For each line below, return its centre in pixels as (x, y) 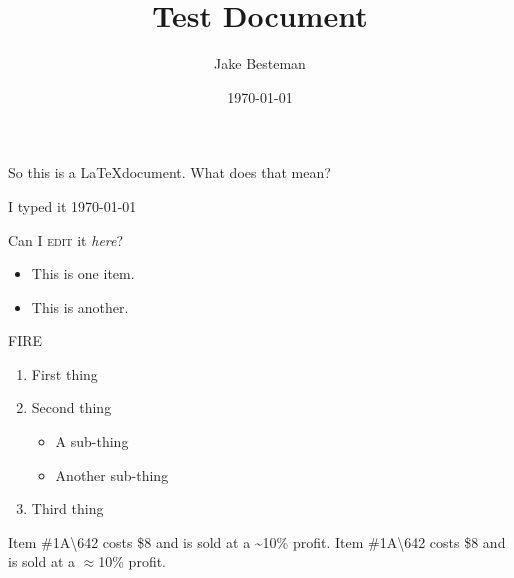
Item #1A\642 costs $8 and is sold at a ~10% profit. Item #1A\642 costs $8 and (257, 541)
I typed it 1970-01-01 (72, 205)
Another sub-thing (112, 474)
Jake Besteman (260, 63)
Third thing (67, 508)
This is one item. (83, 273)
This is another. (80, 306)
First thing (64, 373)
